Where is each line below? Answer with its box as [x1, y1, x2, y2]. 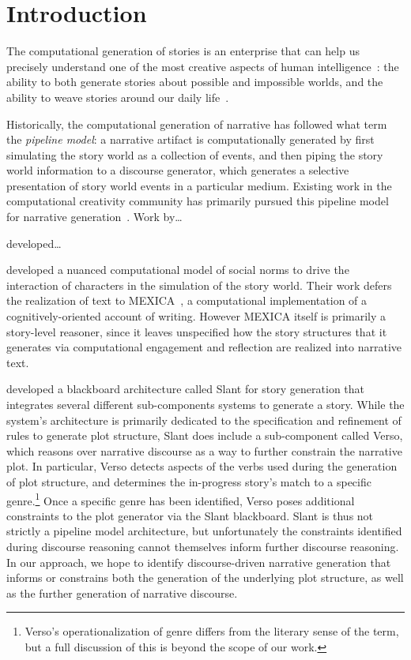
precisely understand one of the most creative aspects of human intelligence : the [6, 58, 399, 74]
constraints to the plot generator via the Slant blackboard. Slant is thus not [6, 507, 374, 523]
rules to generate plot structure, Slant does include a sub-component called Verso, [6, 427, 403, 444]
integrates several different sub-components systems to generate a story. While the [6, 396, 405, 412]
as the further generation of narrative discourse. [6, 584, 238, 601]
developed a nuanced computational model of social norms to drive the [6, 261, 349, 278]
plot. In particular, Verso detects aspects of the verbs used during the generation [6, 458, 398, 474]
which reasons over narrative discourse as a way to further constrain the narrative [6, 442, 402, 459]
